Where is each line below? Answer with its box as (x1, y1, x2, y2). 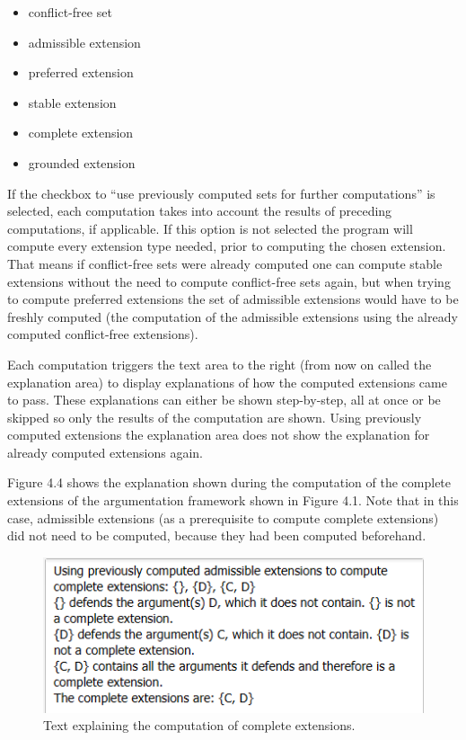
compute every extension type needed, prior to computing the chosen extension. (7, 236, 446, 255)
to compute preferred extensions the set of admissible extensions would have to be (7, 290, 459, 308)
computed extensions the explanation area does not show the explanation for (7, 425, 430, 444)
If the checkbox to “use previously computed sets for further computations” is (7, 183, 435, 202)
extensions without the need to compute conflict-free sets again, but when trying (7, 272, 451, 290)
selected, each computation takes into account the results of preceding (7, 201, 392, 220)
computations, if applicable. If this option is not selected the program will (7, 218, 413, 237)
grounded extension (28, 153, 136, 172)
